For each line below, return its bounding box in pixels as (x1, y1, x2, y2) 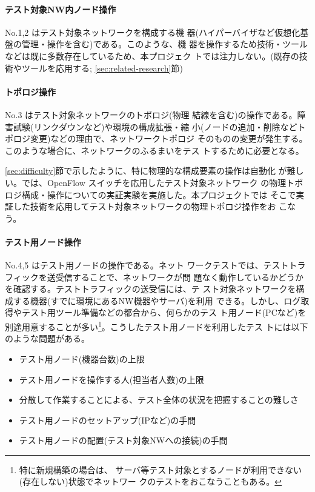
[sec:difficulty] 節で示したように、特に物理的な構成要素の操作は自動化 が (5, 164, 287, 177)
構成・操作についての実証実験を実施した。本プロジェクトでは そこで (21, 188, 296, 201)
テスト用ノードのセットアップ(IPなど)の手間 (19, 413, 196, 426)
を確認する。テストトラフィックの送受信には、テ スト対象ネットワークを (5, 282, 296, 295)
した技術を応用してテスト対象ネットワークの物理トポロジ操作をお (13, 200, 276, 213)
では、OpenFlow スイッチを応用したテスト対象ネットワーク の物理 (21, 176, 287, 188)
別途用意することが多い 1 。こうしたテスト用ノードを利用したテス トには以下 (5, 319, 308, 333)
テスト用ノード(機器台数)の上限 (19, 352, 145, 365)
